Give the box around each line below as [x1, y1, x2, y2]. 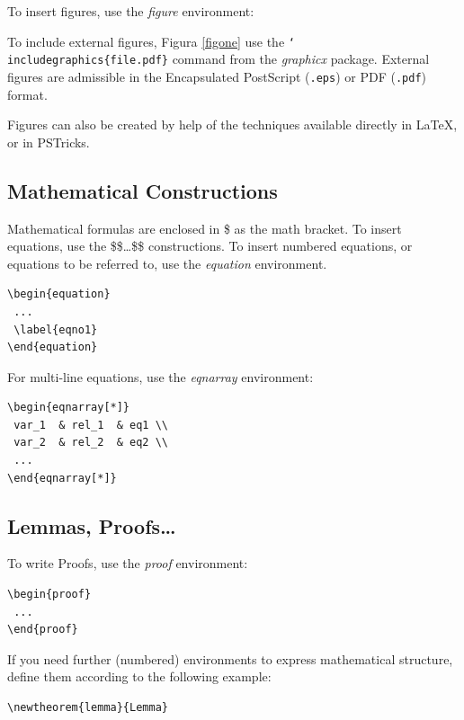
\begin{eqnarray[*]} [7, 401, 130, 414]
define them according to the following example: [7, 667, 272, 686]
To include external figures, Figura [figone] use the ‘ [7, 31, 295, 50]
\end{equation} [7, 341, 98, 354]
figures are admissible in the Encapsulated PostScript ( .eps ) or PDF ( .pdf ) [7, 67, 427, 85]
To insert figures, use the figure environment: [7, 2, 254, 20]
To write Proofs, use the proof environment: [7, 554, 248, 573]
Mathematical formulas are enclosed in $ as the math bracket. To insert [7, 218, 402, 237]
